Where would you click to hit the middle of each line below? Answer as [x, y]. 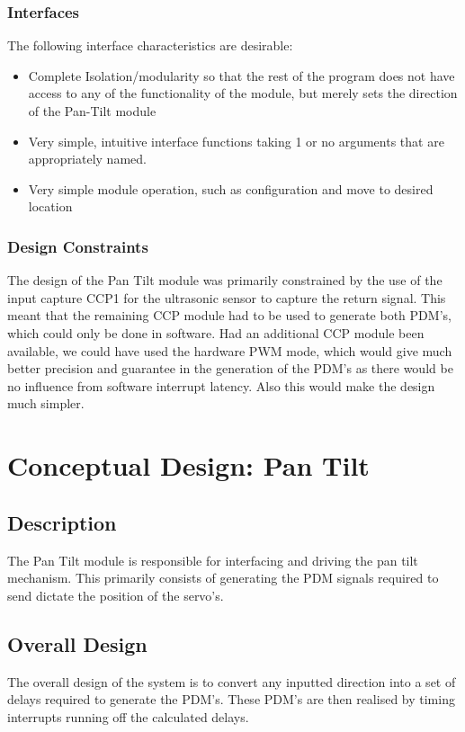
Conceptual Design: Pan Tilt [188, 465]
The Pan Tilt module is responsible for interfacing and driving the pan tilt [213, 560]
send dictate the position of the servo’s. [116, 595]
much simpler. [46, 403]
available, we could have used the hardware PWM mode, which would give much [230, 350]
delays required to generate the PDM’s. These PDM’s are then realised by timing [231, 699]
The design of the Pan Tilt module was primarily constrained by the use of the [225, 280]
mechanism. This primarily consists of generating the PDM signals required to [223, 578]
